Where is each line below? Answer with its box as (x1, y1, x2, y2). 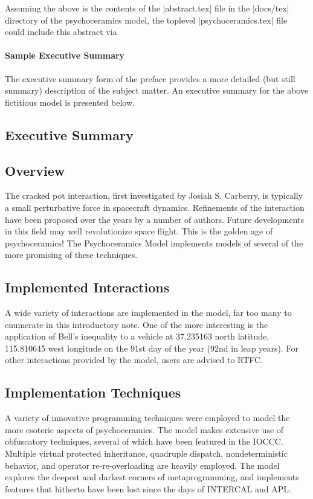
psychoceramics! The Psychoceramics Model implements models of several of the (5, 236, 303, 249)
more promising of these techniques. (5, 248, 138, 261)
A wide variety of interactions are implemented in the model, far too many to (5, 306, 292, 319)
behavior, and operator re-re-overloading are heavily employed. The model (5, 459, 280, 471)
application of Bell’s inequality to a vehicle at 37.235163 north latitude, (5, 330, 269, 343)
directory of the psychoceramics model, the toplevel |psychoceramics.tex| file (5, 13, 288, 26)
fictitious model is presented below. (5, 95, 135, 108)
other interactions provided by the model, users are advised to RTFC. (5, 353, 263, 366)
